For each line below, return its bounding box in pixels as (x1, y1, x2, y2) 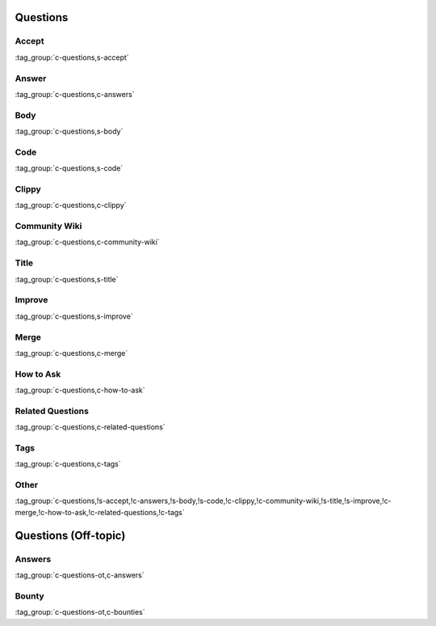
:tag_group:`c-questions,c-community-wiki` (15, 237, 161, 247)
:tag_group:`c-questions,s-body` (15, 126, 124, 137)
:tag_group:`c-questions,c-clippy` (15, 201, 127, 210)
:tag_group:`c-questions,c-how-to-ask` (15, 385, 145, 395)
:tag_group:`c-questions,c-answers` (15, 89, 135, 99)
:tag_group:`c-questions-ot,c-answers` (15, 570, 145, 580)
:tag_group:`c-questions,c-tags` (15, 459, 121, 469)
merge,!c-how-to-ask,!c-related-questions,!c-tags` (15, 507, 185, 517)
